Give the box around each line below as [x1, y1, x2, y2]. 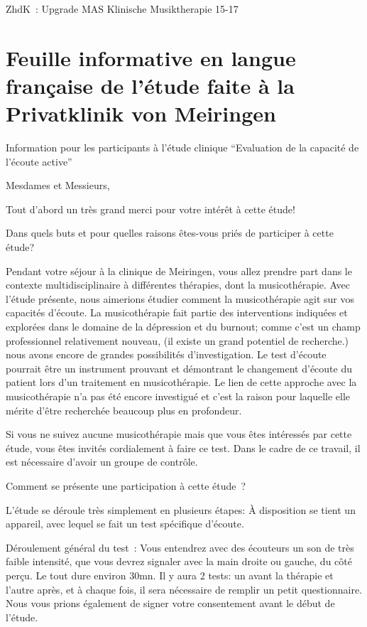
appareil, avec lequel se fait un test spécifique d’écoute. [6, 516, 244, 531]
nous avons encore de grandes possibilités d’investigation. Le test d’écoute [6, 347, 327, 362]
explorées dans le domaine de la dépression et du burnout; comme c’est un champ [6, 319, 361, 334]
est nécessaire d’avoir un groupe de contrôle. [6, 454, 198, 469]
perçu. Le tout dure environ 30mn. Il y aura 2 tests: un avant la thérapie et [6, 567, 334, 582]
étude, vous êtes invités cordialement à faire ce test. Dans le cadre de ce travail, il [6, 440, 361, 455]
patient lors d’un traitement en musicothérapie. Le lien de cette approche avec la [6, 375, 357, 390]
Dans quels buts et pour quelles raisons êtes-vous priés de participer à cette [6, 225, 334, 240]
